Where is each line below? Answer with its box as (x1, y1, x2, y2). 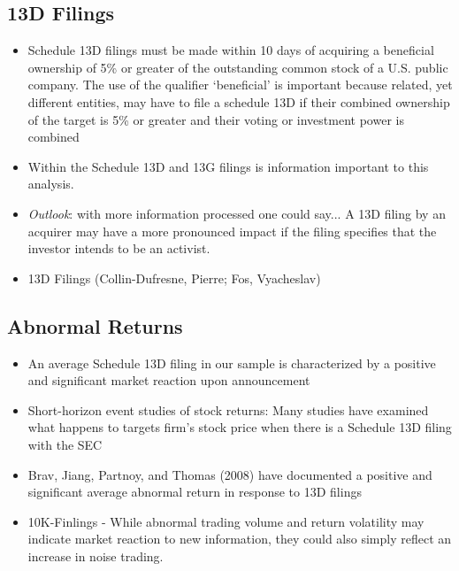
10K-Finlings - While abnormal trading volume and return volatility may (27, 512, 425, 530)
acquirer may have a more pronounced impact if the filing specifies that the (27, 221, 437, 240)
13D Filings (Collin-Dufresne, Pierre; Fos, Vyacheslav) (27, 268, 321, 287)
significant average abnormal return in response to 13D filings (27, 482, 362, 501)
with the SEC (27, 435, 103, 453)
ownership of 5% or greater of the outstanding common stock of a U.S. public (27, 58, 448, 76)
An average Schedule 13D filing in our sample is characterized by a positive (27, 353, 436, 372)
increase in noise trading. (27, 546, 164, 565)
